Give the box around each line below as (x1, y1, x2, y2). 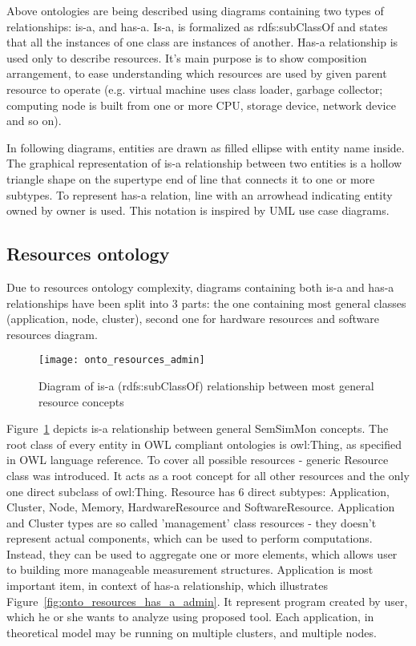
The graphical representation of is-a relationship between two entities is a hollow (6, 155, 402, 172)
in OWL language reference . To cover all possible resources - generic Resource (6, 451, 389, 468)
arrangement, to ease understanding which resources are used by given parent (6, 65, 387, 82)
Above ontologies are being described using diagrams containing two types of (6, 2, 384, 18)
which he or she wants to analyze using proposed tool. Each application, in (6, 608, 374, 625)
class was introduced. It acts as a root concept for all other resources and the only (6, 466, 410, 483)
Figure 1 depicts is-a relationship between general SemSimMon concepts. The (6, 420, 389, 437)
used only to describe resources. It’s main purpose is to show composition (6, 49, 367, 66)
